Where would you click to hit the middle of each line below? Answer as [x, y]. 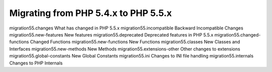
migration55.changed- [237, 34]
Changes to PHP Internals [36, 63]
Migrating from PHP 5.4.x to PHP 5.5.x [91, 13]
